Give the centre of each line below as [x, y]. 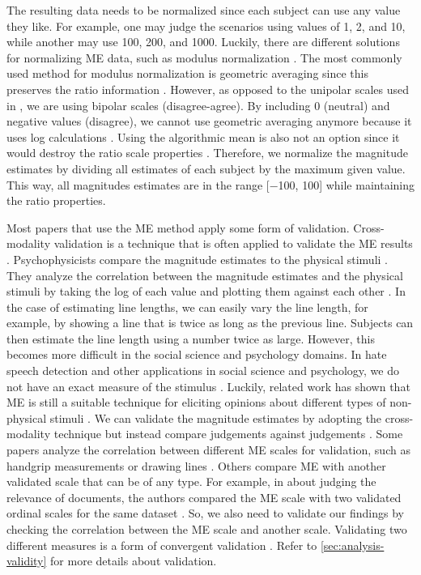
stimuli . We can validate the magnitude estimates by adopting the [216, 417]
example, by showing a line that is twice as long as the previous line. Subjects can [210, 323]
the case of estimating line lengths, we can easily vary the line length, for [187, 307]
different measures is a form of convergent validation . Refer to [162, 545]
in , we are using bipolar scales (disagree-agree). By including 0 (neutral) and [198, 105]
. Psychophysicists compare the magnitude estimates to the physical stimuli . [197, 259]
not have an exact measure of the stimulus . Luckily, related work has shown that [208, 386]
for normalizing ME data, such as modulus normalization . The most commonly [204, 57]
